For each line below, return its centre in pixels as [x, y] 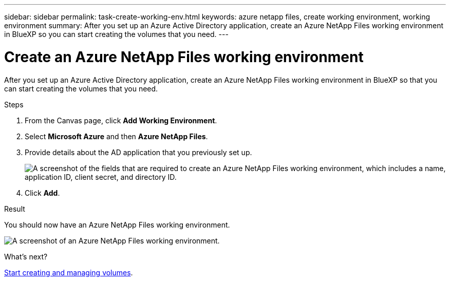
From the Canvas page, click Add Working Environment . [121, 120]
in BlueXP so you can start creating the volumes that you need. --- [116, 34]
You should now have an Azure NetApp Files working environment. [117, 224]
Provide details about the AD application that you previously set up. [138, 152]
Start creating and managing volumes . [69, 272]
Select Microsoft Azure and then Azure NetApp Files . [116, 136]
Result [15, 209]
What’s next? [26, 256]
